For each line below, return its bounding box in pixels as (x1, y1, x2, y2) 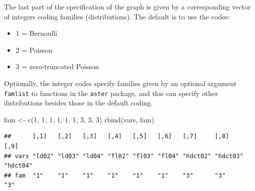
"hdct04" (4, 162, 33, 170)
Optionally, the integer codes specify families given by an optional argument (4, 78, 237, 88)
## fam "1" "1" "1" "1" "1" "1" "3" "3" (4, 172, 226, 179)
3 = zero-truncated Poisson (15, 61, 99, 72)
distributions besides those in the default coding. (4, 97, 153, 108)
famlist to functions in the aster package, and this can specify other (4, 88, 218, 98)
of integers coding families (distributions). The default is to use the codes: (4, 11, 230, 21)
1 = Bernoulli (15, 28, 57, 38)
